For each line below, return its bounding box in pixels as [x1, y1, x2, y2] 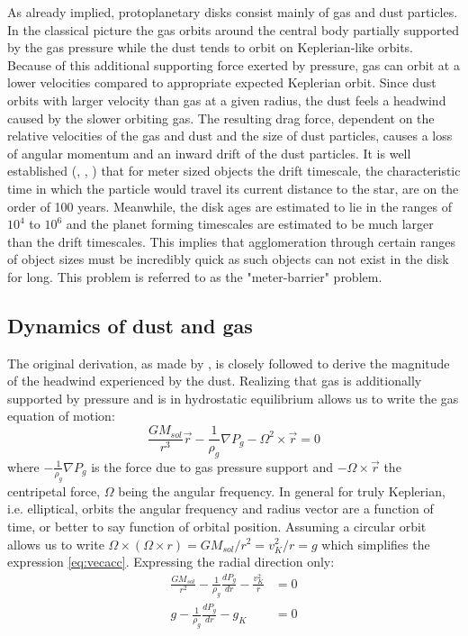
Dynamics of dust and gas [7, 311, 253, 339]
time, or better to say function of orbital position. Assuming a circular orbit [7, 516, 427, 535]
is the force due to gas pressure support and [91, 457, 334, 476]
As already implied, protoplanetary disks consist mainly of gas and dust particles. [7, 3, 458, 21]
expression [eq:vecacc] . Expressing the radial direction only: [7, 552, 335, 571]
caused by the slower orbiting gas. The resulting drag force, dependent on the [7, 108, 435, 127]
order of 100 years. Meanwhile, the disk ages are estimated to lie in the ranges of [7, 196, 453, 215]
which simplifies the [321, 534, 430, 553]
